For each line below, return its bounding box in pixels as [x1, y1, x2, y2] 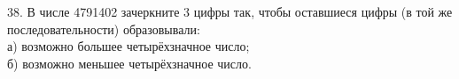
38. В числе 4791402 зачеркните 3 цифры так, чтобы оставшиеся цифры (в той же [7, 3, 453, 20]
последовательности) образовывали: [7, 19, 200, 38]
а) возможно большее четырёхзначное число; [7, 37, 250, 55]
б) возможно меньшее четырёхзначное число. [7, 54, 252, 72]
